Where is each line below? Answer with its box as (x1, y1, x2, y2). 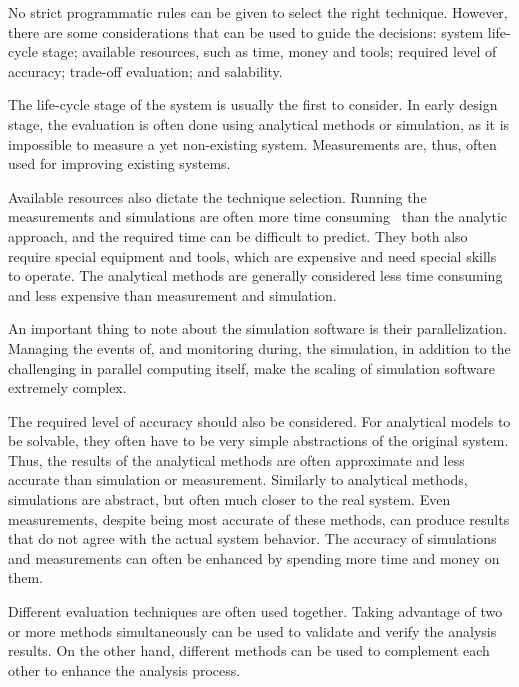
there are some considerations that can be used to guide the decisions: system (8, 21, 484, 42)
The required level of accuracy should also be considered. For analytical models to (8, 410, 511, 431)
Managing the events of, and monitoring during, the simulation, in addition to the (8, 337, 511, 358)
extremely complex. (8, 377, 127, 398)
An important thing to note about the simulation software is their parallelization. (8, 318, 507, 339)
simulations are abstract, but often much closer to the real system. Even (8, 489, 451, 510)
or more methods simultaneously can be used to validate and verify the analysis (8, 620, 497, 641)
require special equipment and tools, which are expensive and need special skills (8, 245, 497, 266)
